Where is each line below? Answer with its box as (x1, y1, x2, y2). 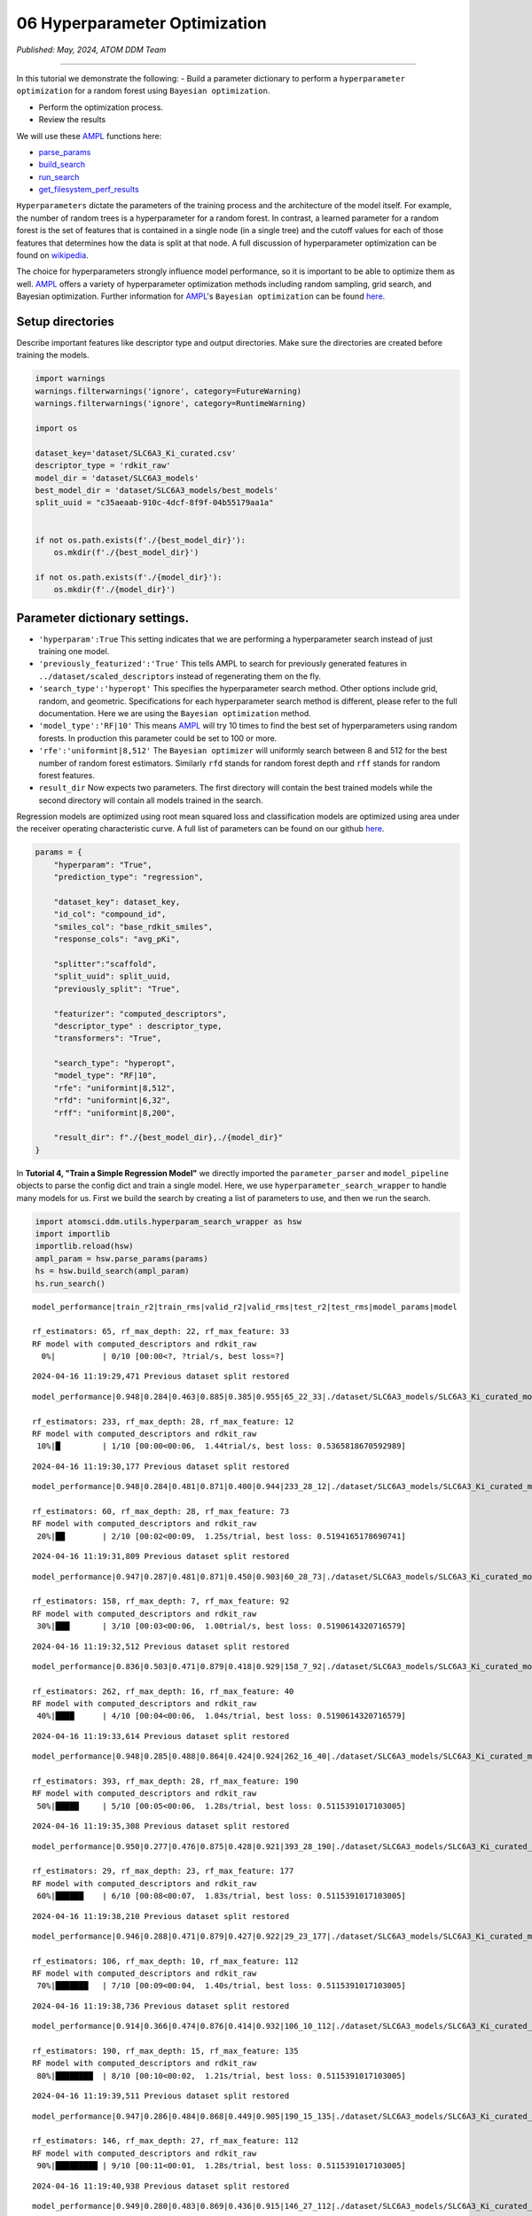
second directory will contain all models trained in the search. (38, 794, 263, 806)
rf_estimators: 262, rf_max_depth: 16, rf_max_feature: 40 (32, 1686, 294, 1697)
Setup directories (16, 315, 115, 329)
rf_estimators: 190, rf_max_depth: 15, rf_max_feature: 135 (32, 2046, 299, 2056)
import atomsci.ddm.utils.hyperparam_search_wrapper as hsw (35, 1216, 302, 1227)
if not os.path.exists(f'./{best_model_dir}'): (35, 534, 246, 545)
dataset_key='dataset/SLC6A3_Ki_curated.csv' (35, 448, 237, 458)
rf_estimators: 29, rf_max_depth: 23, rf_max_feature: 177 (32, 1866, 294, 1877)
